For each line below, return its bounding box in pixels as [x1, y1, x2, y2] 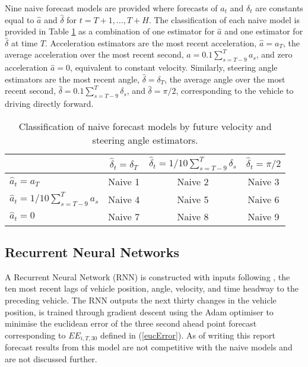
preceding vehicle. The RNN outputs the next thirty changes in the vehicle [5, 294, 277, 306]
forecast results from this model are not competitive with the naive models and [5, 341, 293, 353]
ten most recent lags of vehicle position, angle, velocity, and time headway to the [5, 282, 299, 295]
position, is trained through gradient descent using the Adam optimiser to [5, 305, 274, 318]
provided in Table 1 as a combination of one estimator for [5, 25, 215, 37]
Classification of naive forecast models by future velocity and [18, 119, 272, 133]
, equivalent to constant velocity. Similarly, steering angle [70, 61, 278, 74]
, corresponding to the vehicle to [176, 84, 294, 97]
